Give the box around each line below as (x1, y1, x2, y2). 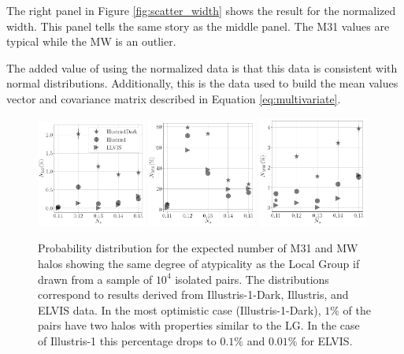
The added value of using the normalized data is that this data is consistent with (6, 59, 398, 76)
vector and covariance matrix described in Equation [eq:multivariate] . (6, 90, 341, 106)
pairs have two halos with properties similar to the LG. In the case (38, 317, 360, 334)
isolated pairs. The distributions (175, 270, 329, 287)
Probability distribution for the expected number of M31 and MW (38, 240, 358, 256)
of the (343, 301, 371, 318)
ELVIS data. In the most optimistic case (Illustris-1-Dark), (38, 301, 321, 318)
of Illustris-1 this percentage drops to (38, 332, 217, 348)
